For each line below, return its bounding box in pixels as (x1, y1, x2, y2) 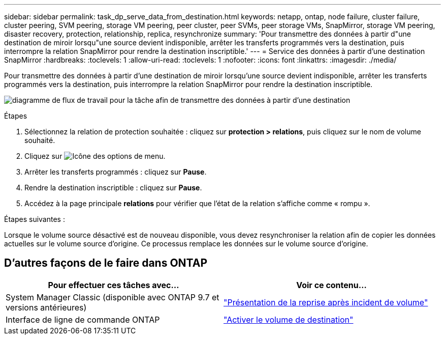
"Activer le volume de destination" (224, 314, 354, 325)
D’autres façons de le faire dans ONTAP (4, 257, 208, 270)
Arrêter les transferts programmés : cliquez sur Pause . (24, 167, 207, 176)
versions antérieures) (6, 302, 87, 313)
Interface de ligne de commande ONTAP (6, 314, 160, 325)
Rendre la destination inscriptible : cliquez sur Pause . (24, 183, 202, 192)
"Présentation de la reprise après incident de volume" (224, 297, 428, 307)
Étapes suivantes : (4, 215, 65, 223)
